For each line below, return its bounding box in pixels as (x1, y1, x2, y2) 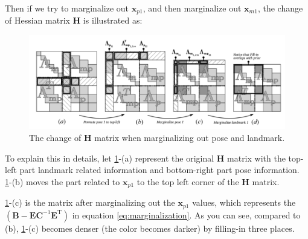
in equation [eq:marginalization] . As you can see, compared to (72, 208, 301, 221)
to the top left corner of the (136, 175, 239, 188)
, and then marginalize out (143, 2, 242, 14)
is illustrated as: (83, 14, 143, 27)
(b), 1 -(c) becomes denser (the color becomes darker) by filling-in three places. (5, 221, 295, 234)
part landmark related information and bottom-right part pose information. (19, 163, 300, 176)
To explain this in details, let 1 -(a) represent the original (5, 151, 214, 164)
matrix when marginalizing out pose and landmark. (94, 131, 285, 143)
